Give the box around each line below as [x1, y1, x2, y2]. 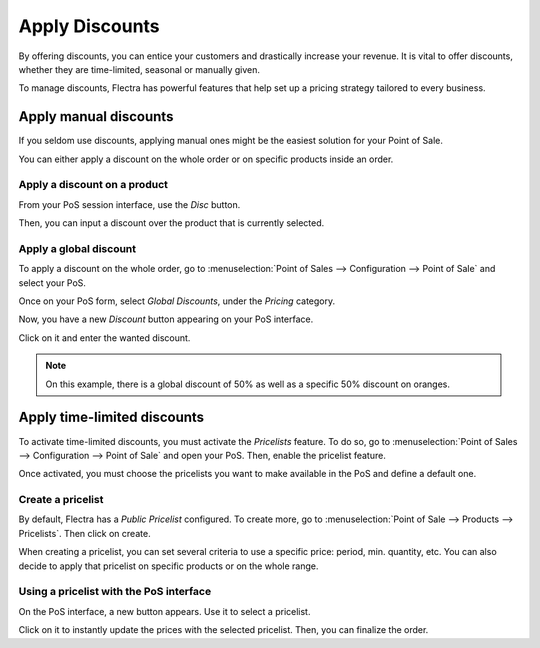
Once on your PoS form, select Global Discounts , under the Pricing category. [18, 295, 336, 307]
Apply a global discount [18, 241, 137, 255]
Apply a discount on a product [18, 178, 169, 192]
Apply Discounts [18, 15, 160, 37]
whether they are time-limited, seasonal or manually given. [18, 63, 260, 75]
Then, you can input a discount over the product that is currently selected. [18, 217, 325, 229]
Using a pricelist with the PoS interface [18, 585, 212, 599]
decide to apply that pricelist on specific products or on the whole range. [18, 560, 319, 572]
